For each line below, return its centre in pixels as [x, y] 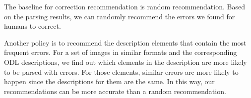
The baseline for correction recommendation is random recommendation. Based [125, 6]
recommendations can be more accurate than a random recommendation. [115, 91]
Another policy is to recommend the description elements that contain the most [125, 42]
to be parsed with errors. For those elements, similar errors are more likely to [121, 72]
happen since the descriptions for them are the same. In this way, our [109, 81]
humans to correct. [32, 26]
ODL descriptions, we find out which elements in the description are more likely [125, 62]
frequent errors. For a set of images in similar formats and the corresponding [121, 52]
